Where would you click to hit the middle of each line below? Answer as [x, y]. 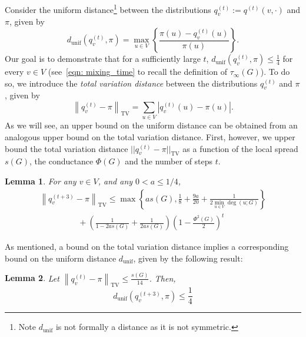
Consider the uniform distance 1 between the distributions [108, 9]
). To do [275, 72]
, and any [115, 181]
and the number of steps [169, 161]
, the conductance [61, 161]
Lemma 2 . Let [32, 278]
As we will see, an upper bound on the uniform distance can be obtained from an [151, 125]
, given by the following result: [188, 258]
